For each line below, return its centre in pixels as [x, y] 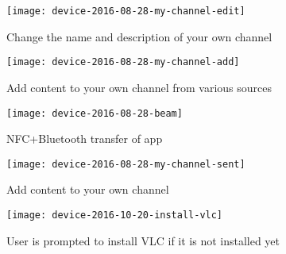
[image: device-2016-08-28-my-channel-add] [123, 62]
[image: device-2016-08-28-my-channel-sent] [126, 164]
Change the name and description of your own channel [139, 36]
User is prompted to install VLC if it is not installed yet [143, 240]
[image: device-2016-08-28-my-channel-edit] [126, 11]
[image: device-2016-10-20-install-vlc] [115, 215]
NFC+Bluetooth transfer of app [85, 139]
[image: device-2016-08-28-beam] [95, 113]
